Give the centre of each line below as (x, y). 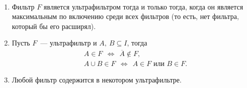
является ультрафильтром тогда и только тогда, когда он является (143, 6)
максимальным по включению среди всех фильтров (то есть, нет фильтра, (125, 16)
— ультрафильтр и (69, 43)
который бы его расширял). (54, 26)
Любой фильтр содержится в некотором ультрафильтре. (97, 80)
